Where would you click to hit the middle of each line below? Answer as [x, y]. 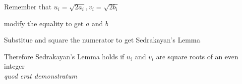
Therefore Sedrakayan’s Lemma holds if [64, 56]
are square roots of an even [197, 56]
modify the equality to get [44, 23]
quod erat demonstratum [41, 75]
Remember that [28, 6]
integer [14, 66]
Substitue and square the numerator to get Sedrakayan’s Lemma [102, 40]
